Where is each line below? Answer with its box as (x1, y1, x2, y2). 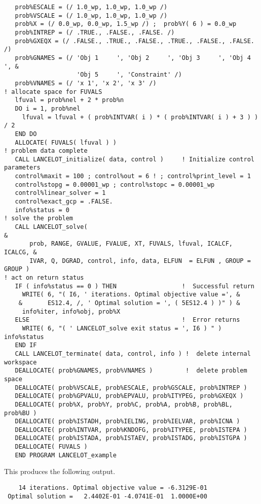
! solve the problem (4, 215, 73, 222)
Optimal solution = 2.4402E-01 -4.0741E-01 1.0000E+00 (8, 492, 207, 500)
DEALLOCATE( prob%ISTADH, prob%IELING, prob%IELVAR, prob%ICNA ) (15, 418, 240, 425)
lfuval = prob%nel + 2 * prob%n (15, 96, 124, 104)
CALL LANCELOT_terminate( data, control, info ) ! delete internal (15, 350, 251, 357)
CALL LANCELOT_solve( (15, 223, 88, 231)
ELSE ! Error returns (15, 316, 240, 324)
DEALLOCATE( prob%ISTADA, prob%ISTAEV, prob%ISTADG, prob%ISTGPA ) (15, 434, 247, 442)
